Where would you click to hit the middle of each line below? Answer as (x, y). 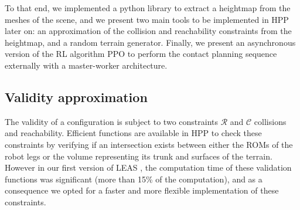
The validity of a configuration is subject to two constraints (111, 121)
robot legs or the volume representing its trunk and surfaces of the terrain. (139, 156)
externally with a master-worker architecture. (86, 65)
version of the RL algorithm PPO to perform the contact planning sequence (141, 54)
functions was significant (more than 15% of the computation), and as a (134, 179)
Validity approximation (76, 96)
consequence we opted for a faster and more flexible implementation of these (142, 190)
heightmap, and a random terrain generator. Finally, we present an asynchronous (150, 42)
